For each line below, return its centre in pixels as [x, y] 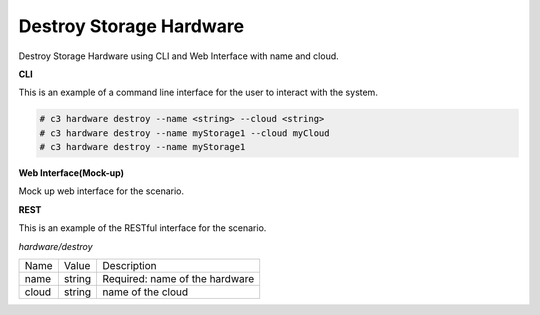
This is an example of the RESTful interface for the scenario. [142, 228]
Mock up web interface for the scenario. [101, 191]
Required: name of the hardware [178, 279]
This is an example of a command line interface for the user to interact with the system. [198, 92]
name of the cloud [145, 292]
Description [129, 266]
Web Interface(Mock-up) [71, 173]
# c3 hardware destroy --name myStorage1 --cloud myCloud [184, 133]
